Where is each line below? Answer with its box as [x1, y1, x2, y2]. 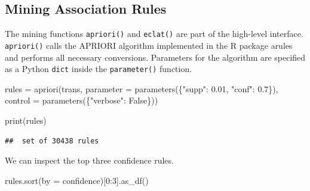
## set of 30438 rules [5, 136, 99, 145]
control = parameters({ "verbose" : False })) [5, 94, 158, 107]
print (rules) [5, 114, 47, 126]
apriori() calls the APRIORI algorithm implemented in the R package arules [5, 39, 293, 51]
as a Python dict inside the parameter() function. [5, 62, 192, 75]
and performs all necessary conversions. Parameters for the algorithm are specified [5, 51, 306, 63]
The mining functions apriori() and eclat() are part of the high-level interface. [5, 27, 303, 40]
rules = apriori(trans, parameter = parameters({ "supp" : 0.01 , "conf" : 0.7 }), [5, 82, 278, 95]
